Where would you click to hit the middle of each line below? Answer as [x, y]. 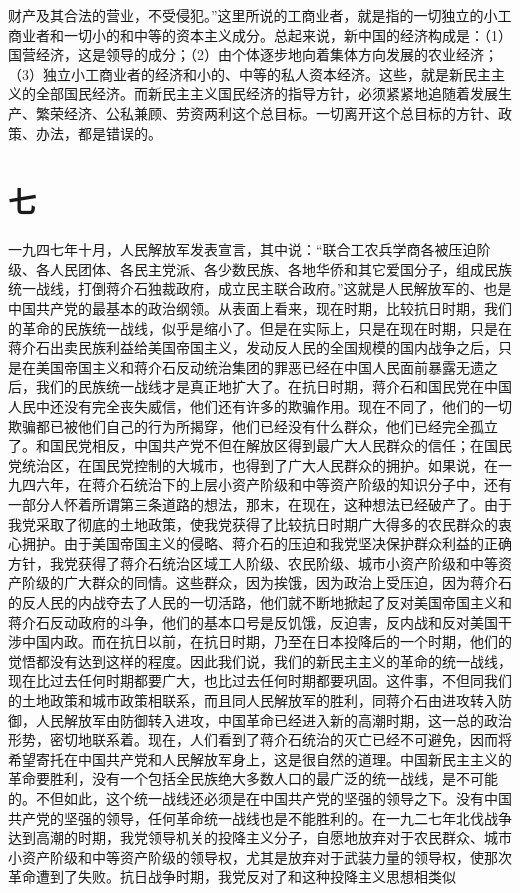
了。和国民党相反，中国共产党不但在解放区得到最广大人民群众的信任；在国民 [260, 445]
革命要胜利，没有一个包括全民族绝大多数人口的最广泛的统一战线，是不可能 [253, 778]
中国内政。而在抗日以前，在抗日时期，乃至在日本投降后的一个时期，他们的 [266, 641]
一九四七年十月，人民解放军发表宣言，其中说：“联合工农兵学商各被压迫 [242, 249]
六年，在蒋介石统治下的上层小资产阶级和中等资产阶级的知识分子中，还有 [273, 484]
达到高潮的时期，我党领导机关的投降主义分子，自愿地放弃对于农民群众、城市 [260, 837]
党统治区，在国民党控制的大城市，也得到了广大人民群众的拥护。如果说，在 [253, 464]
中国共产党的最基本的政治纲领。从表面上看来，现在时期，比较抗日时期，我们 [260, 308]
